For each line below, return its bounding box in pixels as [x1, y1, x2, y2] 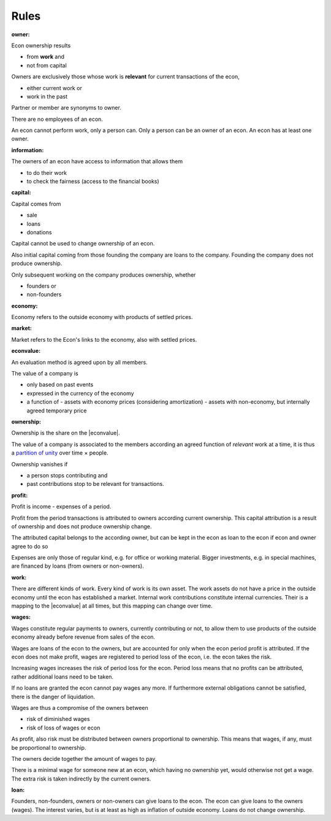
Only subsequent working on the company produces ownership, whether [11, 271, 196, 279]
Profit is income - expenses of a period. [11, 503, 112, 511]
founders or [26, 282, 56, 290]
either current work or [26, 84, 82, 91]
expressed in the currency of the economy [26, 390, 134, 397]
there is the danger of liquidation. [11, 693, 96, 700]
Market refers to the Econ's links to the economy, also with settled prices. [11, 336, 197, 343]
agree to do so [11, 542, 48, 550]
